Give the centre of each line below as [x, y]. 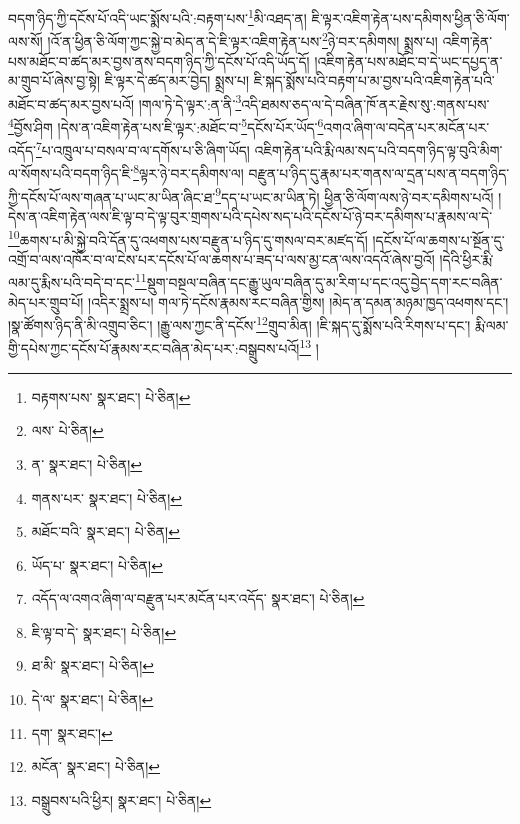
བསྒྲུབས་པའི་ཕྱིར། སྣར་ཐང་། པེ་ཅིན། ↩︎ [121, 799]
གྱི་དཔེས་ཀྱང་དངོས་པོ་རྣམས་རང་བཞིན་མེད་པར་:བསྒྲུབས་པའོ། [154, 348]
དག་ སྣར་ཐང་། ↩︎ [72, 732]
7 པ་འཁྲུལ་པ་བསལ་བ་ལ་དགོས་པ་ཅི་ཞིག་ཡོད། [142, 148]
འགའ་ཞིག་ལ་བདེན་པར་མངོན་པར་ [406, 126]
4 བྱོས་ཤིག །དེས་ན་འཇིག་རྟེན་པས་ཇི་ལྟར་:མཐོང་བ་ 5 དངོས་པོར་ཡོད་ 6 [166, 125]
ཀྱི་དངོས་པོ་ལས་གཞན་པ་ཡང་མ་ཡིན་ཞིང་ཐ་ [112, 196]
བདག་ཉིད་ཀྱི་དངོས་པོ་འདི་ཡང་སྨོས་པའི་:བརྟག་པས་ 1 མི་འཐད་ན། [157, 16]
